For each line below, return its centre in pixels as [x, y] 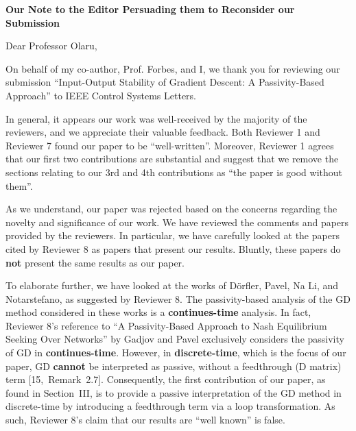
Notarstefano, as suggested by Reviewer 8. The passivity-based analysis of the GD [178, 298]
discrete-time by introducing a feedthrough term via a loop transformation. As [170, 406]
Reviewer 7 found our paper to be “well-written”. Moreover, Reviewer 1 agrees [170, 145]
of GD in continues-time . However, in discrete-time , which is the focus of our [176, 353]
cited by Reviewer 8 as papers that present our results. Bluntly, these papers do [173, 248]
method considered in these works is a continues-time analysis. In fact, [158, 312]
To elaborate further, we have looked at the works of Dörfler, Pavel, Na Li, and [172, 285]
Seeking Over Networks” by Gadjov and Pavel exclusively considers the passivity [175, 339]
